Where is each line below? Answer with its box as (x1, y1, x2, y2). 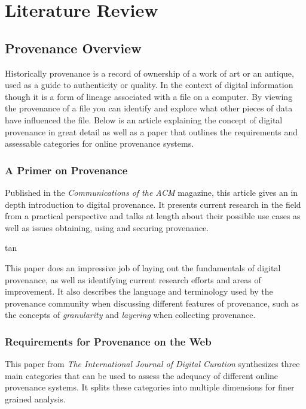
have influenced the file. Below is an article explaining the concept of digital (5, 113, 283, 126)
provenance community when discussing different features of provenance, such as (5, 296, 299, 309)
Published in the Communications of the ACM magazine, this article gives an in (5, 186, 298, 198)
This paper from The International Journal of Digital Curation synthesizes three (5, 358, 300, 370)
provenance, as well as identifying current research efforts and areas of (5, 273, 261, 286)
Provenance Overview (5, 38, 142, 57)
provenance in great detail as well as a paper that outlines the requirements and (5, 125, 298, 138)
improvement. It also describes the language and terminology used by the (5, 285, 273, 298)
